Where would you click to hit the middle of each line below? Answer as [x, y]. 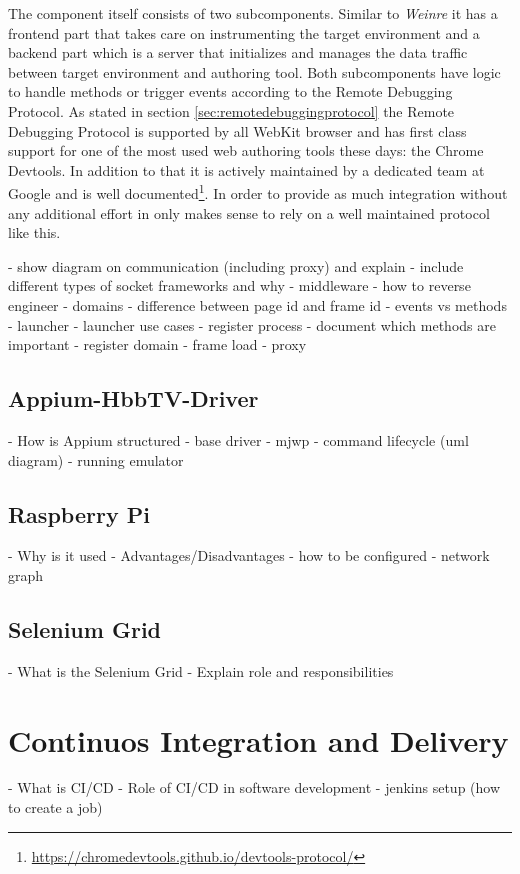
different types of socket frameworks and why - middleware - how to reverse [239, 285]
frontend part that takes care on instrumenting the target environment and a [244, 32]
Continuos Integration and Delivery [258, 739]
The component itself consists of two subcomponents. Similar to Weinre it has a [253, 13]
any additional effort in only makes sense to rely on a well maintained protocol [249, 212]
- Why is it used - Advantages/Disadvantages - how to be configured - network [249, 555]
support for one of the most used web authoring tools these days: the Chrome [246, 150]
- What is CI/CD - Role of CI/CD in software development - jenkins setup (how [254, 787]
